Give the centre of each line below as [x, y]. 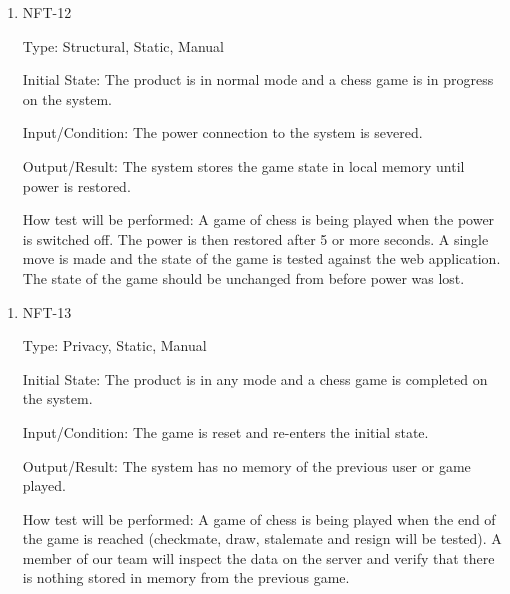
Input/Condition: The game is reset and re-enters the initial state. [225, 431]
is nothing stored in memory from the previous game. [186, 577]
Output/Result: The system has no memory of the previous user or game [246, 465]
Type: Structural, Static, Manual [123, 45]
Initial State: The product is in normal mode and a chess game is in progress [258, 79]
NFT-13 [47, 311]
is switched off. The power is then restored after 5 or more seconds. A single [255, 238]
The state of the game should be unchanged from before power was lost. [243, 277]
